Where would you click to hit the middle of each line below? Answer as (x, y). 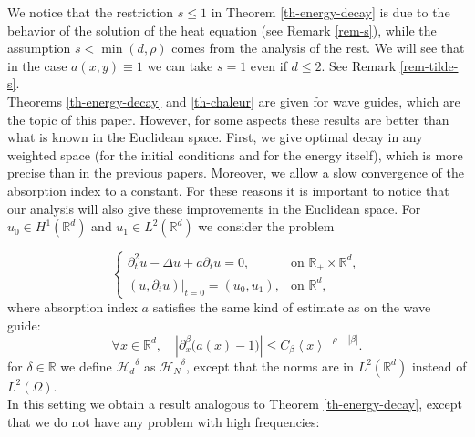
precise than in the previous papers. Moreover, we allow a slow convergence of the (236, 173)
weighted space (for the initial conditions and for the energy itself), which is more (235, 154)
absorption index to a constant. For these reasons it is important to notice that (228, 190)
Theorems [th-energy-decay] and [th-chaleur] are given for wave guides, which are (234, 101)
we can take (180, 65)
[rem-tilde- (429, 65)
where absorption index (72, 306)
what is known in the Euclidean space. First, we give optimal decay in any (215, 137)
